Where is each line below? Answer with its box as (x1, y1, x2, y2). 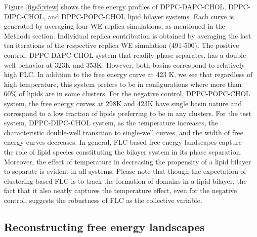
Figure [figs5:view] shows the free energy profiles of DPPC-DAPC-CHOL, (4, 1, 226, 11)
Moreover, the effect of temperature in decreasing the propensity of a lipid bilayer (4, 156, 251, 166)
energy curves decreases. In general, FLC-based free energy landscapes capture (4, 137, 242, 147)
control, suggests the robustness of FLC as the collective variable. (4, 195, 202, 205)
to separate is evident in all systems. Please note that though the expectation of (4, 166, 246, 176)
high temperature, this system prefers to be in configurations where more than (4, 79, 242, 89)
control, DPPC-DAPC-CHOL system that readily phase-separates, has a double (4, 49, 246, 60)
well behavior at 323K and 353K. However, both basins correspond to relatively (4, 59, 245, 70)
